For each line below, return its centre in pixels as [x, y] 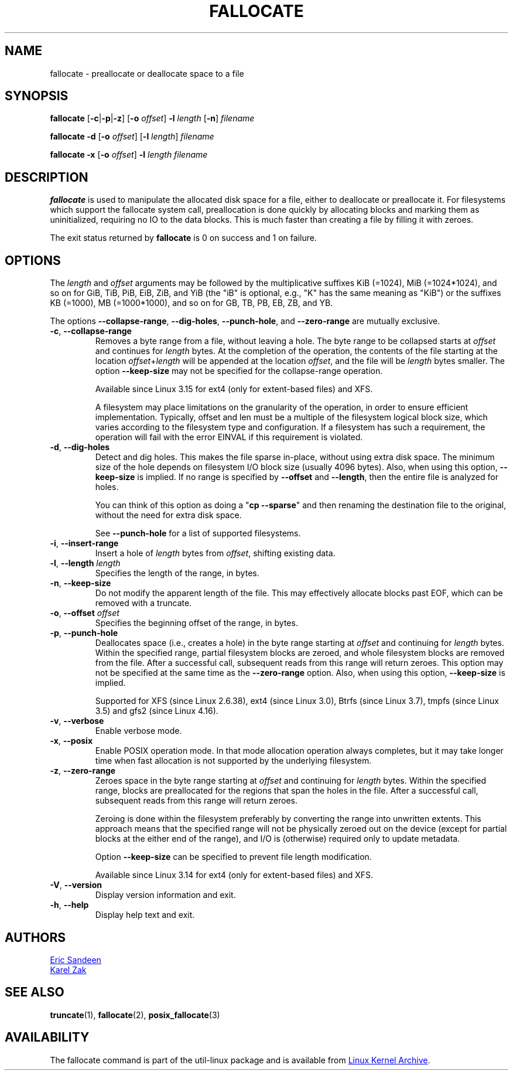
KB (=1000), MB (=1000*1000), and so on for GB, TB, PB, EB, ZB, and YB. [191, 303]
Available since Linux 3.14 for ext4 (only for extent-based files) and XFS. [234, 875]
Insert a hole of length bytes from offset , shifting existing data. [215, 553]
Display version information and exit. [165, 895]
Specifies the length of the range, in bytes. [177, 573]
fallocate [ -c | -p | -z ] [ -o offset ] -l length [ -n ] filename [152, 118]
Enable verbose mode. [138, 731]
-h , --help [69, 905]
